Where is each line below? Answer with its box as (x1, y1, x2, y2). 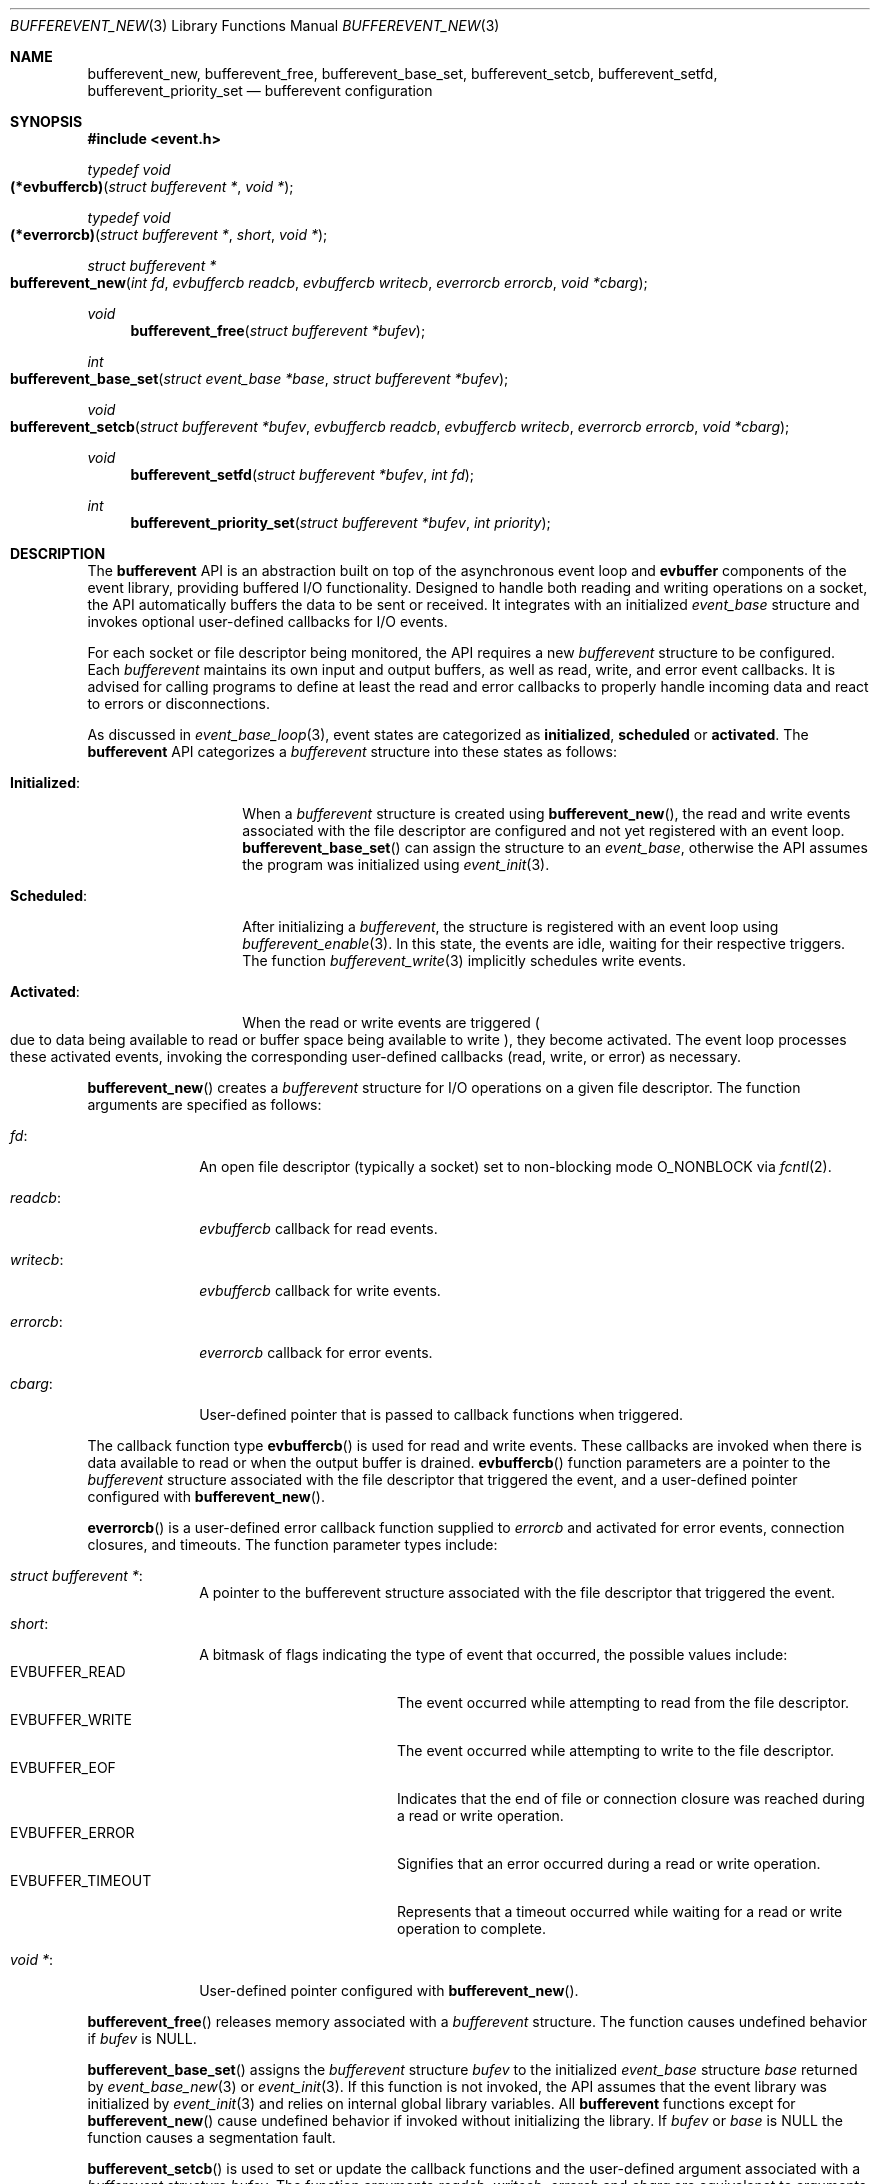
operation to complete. (397, 1920, 547, 1937)
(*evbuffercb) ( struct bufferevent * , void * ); (10, 178, 294, 195)
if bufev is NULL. (87, 2030, 197, 2047)
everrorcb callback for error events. (199, 1344, 433, 1361)
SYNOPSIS (10, 113, 83, 130)
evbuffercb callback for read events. (199, 1220, 438, 1237)
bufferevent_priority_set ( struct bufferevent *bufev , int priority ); (130, 514, 551, 531)
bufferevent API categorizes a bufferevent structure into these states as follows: (87, 743, 617, 760)
